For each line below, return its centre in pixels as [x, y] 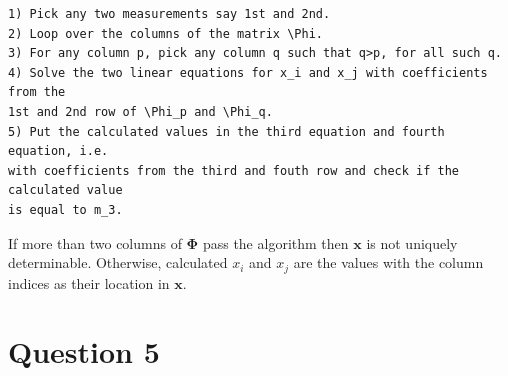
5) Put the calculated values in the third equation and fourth [226, 131]
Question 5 [84, 351]
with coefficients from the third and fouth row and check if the [234, 170]
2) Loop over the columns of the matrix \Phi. [165, 33]
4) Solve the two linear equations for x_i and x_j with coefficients [248, 72]
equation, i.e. [58, 151]
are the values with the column [388, 262]
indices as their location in [89, 282]
